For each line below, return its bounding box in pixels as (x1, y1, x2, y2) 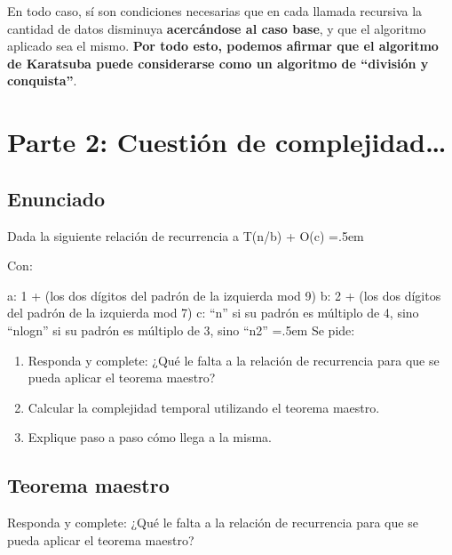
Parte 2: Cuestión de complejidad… (7, 124, 447, 160)
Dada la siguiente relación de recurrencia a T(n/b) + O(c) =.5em (7, 226, 364, 245)
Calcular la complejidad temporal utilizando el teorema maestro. (28, 398, 380, 416)
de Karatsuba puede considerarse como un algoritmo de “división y (7, 53, 429, 72)
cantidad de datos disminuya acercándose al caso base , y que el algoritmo (7, 19, 426, 37)
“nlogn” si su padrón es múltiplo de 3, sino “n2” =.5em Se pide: (7, 320, 355, 339)
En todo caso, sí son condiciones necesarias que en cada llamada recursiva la (7, 2, 423, 20)
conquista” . (7, 71, 77, 90)
